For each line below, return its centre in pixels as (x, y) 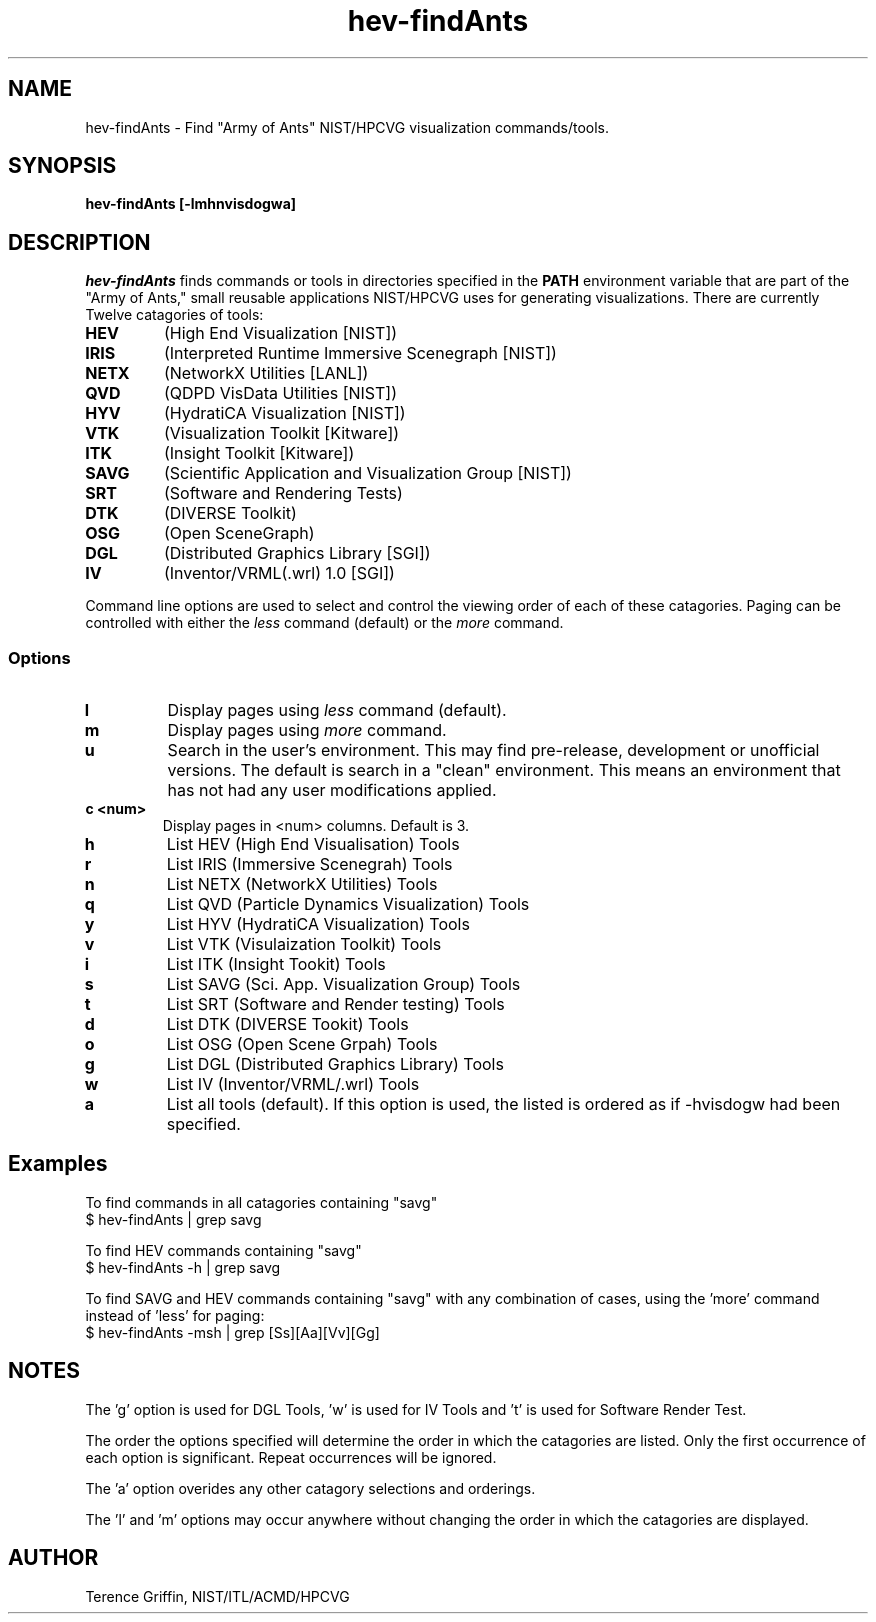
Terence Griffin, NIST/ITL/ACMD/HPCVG (217, 1596)
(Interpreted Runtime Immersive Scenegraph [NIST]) (360, 353)
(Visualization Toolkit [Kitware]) (281, 433)
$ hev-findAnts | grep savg (173, 1219)
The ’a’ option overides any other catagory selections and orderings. (310, 1488)
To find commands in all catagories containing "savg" (261, 1202)
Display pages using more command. (307, 730)
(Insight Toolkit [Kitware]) (259, 453)
